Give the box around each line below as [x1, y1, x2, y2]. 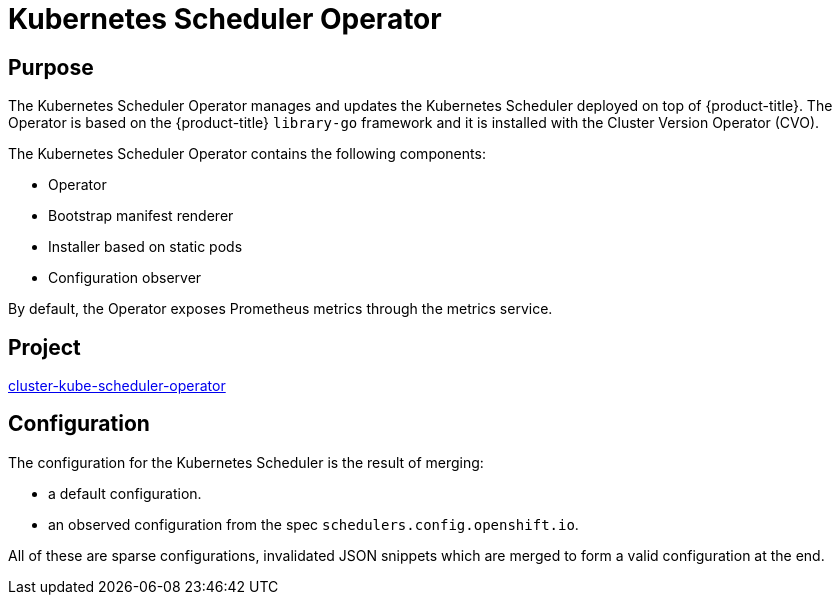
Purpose [8, 54, 94, 80]
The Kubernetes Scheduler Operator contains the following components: [8, 145, 486, 163]
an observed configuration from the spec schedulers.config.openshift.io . [48, 515, 579, 533]
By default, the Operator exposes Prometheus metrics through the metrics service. [8, 300, 553, 318]
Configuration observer [48, 269, 202, 287]
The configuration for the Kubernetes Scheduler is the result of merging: [8, 453, 484, 471]
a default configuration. [48, 484, 202, 502]
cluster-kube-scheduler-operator [8, 377, 226, 395]
